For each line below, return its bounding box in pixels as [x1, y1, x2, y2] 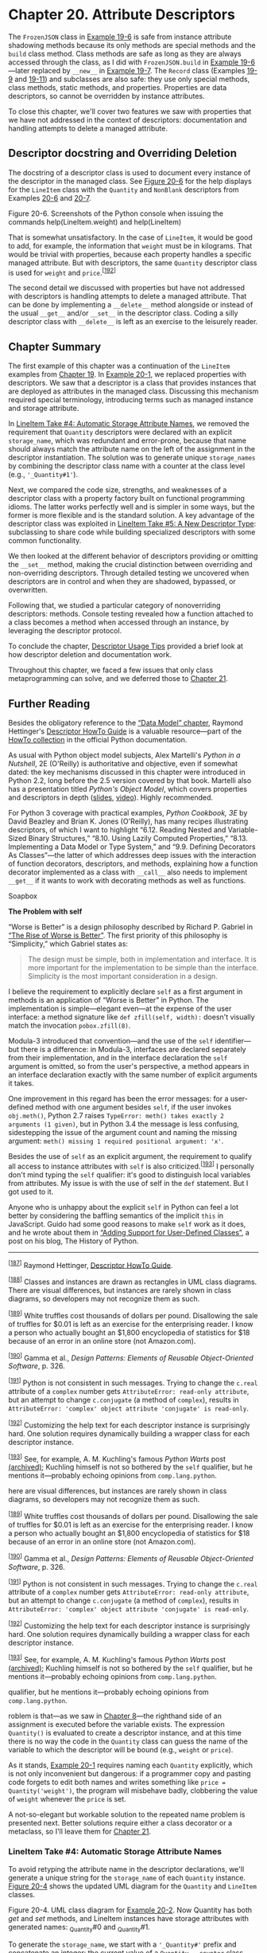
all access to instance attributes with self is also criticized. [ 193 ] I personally [8, 1160, 254, 1171]
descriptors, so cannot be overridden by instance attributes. [8, 91, 205, 100]
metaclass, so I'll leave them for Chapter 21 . [8, 1826, 151, 1836]
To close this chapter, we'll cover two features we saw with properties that [8, 106, 252, 116]
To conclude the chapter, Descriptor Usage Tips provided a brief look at [8, 641, 244, 651]
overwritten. [8, 585, 48, 595]
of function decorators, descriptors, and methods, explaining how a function [8, 859, 258, 869]
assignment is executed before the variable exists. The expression [8, 1719, 225, 1729]
